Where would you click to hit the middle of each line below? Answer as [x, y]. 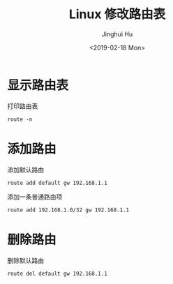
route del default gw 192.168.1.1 [58, 274]
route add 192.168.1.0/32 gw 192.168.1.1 [68, 210]
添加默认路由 [25, 170]
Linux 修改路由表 [117, 14]
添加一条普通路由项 [35, 197]
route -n [20, 119]
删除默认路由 [25, 260]
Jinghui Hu [117, 34]
